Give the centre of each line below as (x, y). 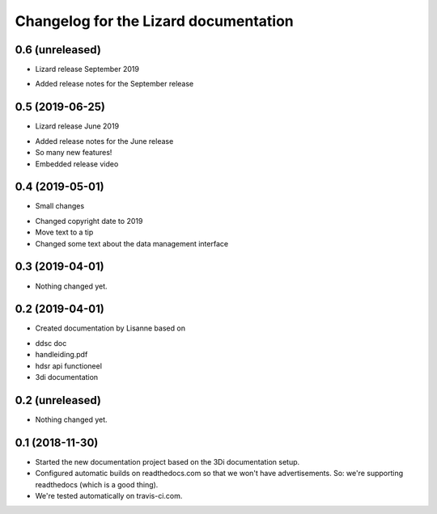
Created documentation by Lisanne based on (110, 328)
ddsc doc (51, 343)
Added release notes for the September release (115, 84)
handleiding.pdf (62, 355)
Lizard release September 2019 (87, 70)
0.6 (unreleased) (58, 50)
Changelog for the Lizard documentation (155, 21)
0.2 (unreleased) (58, 400)
